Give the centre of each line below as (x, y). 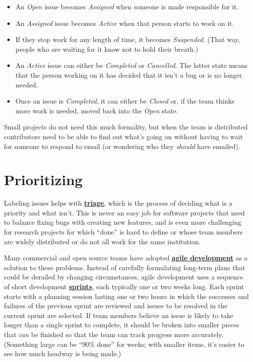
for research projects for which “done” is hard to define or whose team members (124, 232)
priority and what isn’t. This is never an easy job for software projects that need (125, 212)
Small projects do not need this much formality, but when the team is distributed (126, 127)
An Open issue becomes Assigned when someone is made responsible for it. (127, 6)
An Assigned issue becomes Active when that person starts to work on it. (125, 23)
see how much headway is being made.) (63, 353)
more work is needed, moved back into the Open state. (97, 110)
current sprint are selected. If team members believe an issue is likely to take (119, 315)
